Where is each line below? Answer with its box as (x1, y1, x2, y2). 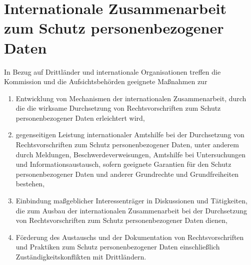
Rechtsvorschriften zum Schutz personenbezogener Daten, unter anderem (15, 139, 239, 150)
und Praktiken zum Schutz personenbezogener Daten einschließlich (15, 241, 220, 252)
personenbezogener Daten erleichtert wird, (15, 112, 145, 123)
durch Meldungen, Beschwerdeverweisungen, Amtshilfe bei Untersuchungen (15, 149, 245, 159)
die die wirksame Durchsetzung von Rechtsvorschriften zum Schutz (15, 103, 221, 113)
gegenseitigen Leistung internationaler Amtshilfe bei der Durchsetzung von (15, 129, 244, 140)
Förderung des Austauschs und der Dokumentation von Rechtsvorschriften (15, 231, 244, 242)
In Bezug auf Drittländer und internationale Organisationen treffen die (4, 66, 221, 77)
